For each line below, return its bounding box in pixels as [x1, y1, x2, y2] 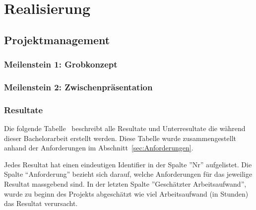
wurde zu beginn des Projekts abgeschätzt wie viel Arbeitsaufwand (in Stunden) [4, 188, 249, 199]
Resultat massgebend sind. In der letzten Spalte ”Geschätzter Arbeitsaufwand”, [4, 179, 247, 189]
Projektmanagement [4, 32, 110, 47]
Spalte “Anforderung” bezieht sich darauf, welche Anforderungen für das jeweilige [4, 169, 253, 179]
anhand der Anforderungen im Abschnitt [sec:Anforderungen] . [4, 142, 193, 153]
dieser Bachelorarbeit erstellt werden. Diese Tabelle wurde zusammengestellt [4, 133, 237, 143]
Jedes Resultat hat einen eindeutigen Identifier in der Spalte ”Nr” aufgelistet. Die [4, 159, 252, 169]
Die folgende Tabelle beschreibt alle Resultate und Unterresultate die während [4, 123, 246, 134]
